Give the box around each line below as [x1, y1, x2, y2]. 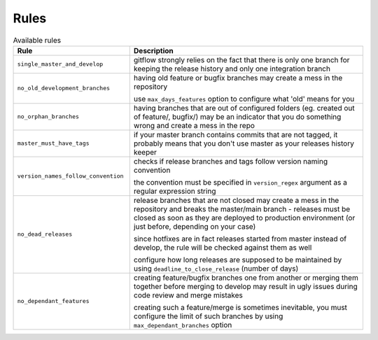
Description [133, 45, 174, 55]
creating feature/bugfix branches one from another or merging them [133, 273, 358, 283]
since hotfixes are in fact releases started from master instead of [133, 234, 346, 243]
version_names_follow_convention [17, 172, 124, 180]
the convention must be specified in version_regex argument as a [133, 177, 348, 187]
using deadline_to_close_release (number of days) [133, 263, 299, 273]
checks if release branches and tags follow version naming [133, 156, 328, 166]
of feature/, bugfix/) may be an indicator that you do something [133, 112, 342, 122]
